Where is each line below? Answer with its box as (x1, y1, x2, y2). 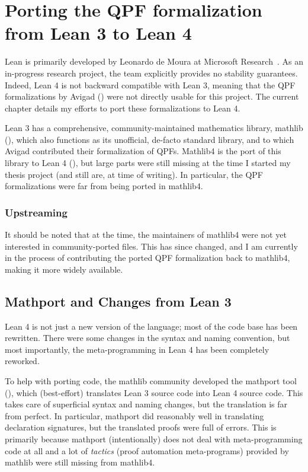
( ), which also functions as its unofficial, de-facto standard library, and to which (5, 133, 294, 145)
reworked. (5, 355, 40, 367)
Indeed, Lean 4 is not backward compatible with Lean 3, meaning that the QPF (5, 78, 296, 91)
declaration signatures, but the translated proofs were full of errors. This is (5, 421, 277, 433)
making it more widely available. (5, 263, 123, 275)
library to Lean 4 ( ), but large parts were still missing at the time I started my (5, 157, 291, 169)
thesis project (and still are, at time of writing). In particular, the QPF (5, 168, 264, 180)
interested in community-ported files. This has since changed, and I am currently (5, 240, 298, 252)
